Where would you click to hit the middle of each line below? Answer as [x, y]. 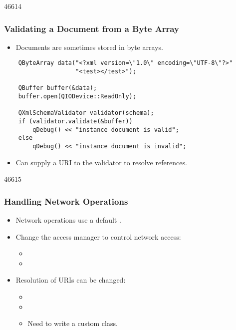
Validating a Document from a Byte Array [92, 28]
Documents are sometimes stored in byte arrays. [89, 47]
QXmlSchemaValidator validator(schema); [86, 113]
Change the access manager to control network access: [98, 236]
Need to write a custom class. [73, 323]
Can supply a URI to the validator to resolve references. [101, 162]
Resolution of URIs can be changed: [71, 280]
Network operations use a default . [68, 220]
